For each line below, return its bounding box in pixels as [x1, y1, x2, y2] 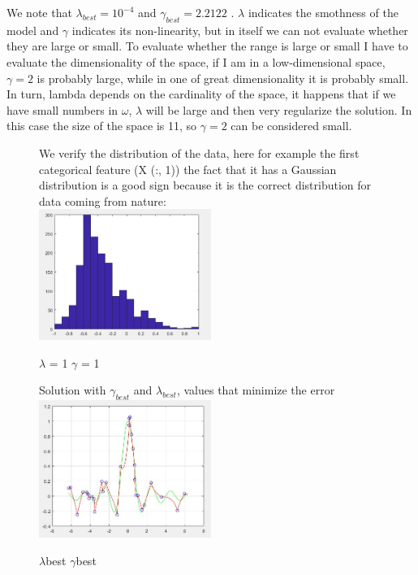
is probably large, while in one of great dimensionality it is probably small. [37, 69, 409, 86]
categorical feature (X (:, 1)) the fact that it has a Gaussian [39, 160, 337, 177]
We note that [6, 4, 72, 20]
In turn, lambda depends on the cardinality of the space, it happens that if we [6, 85, 396, 102]
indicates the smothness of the [248, 4, 399, 20]
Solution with [39, 381, 106, 399]
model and [6, 21, 59, 38]
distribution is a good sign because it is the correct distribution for [39, 176, 372, 194]
